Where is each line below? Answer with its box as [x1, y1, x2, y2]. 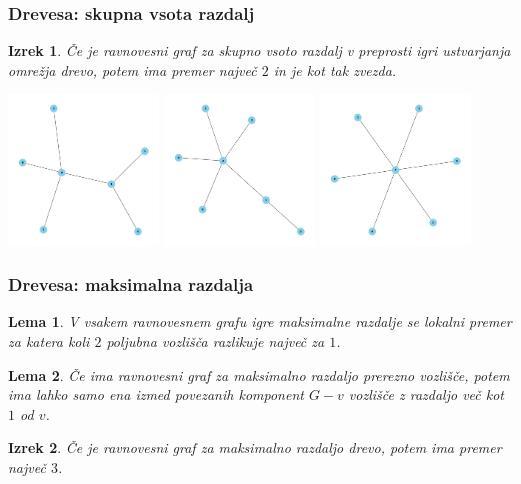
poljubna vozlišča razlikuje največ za [106, 331, 325, 351]
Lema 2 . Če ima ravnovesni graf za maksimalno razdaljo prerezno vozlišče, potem [8, 364, 510, 385]
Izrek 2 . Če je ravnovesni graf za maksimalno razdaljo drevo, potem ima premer [8, 437, 502, 458]
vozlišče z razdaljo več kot [348, 384, 505, 405]
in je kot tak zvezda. [273, 59, 397, 80]
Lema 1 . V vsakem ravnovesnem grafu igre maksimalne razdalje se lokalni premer [8, 311, 512, 332]
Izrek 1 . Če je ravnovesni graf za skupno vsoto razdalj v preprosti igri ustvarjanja [8, 40, 511, 61]
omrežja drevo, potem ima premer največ [8, 59, 257, 80]
